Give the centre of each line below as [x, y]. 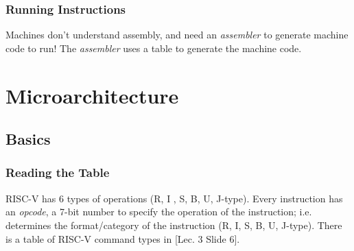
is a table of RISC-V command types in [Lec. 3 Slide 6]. [123, 238]
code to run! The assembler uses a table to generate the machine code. [154, 48]
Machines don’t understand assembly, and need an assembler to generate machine [177, 35]
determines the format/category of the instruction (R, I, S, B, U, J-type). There [174, 225]
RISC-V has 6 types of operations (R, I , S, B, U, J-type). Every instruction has [174, 198]
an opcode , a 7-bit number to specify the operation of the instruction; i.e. [159, 212]
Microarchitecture [92, 95]
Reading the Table [58, 172]
